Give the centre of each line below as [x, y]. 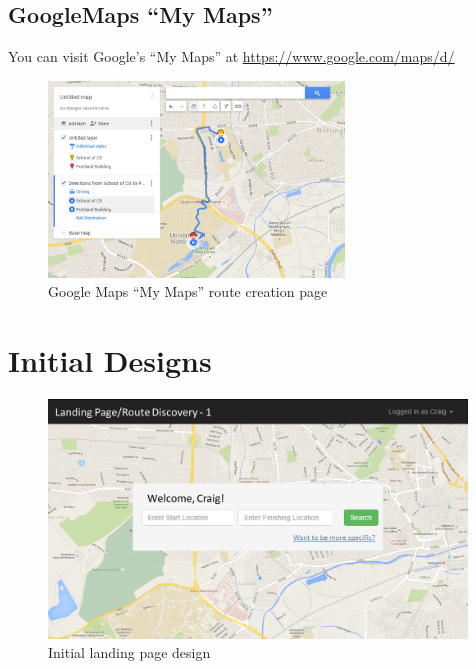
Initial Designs [110, 360]
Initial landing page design [129, 652]
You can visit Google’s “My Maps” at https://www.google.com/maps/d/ [231, 56]
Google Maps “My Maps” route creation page [188, 291]
